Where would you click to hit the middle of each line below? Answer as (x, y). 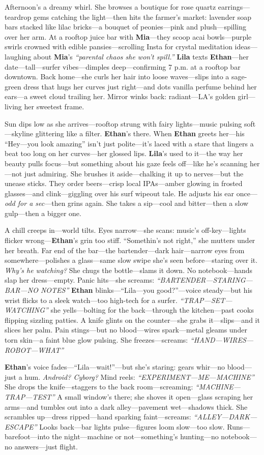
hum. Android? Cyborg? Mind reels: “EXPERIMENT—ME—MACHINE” (139, 376)
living (13, 106)
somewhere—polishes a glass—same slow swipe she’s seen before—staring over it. (131, 260)
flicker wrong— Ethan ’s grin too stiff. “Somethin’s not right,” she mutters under (130, 240)
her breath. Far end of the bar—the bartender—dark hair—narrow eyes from (125, 250)
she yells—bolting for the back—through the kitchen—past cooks (152, 310)
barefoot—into (27, 436)
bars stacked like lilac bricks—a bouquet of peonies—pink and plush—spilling (126, 27)
